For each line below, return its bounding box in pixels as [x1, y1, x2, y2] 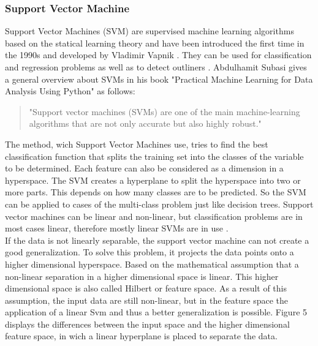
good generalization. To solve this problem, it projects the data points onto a [5, 246, 294, 258]
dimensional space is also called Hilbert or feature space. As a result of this [5, 282, 287, 295]
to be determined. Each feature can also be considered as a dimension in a [5, 162, 284, 175]
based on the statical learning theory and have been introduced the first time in [5, 36, 305, 49]
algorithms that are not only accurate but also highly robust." [29, 117, 262, 130]
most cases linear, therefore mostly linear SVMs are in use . [5, 222, 229, 235]
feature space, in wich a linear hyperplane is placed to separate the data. [5, 329, 278, 342]
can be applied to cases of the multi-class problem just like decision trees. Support [5, 197, 314, 210]
